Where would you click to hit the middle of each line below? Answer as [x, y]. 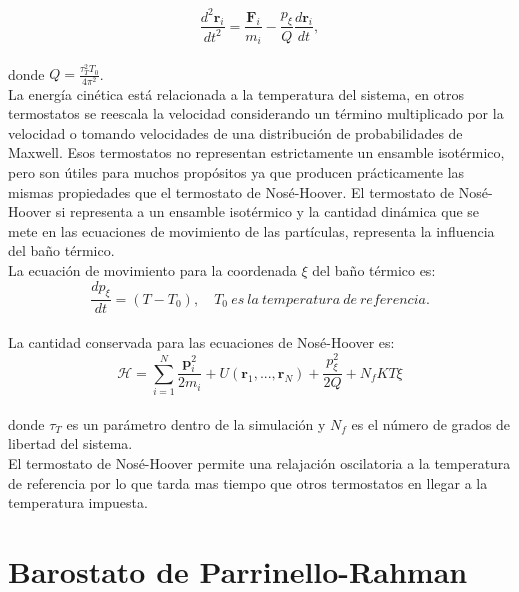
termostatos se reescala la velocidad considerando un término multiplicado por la [256, 113]
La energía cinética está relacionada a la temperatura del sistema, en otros [236, 93]
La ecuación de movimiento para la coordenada [152, 269]
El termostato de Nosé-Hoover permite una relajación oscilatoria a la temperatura [259, 463]
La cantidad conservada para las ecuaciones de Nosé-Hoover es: [201, 341]
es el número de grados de [431, 423]
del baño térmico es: [374, 269]
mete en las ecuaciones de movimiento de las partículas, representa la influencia [251, 230]
